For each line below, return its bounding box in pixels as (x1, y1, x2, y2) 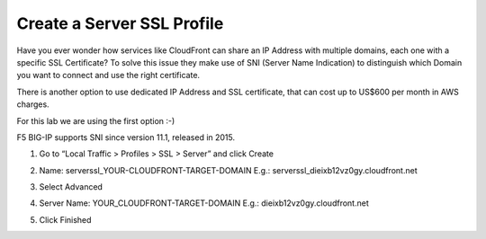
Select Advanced (39, 181, 103, 192)
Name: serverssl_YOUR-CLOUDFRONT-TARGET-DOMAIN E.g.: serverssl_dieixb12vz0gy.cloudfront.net (39, 164, 418, 175)
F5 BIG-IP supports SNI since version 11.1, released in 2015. (16, 131, 236, 143)
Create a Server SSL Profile (16, 13, 224, 33)
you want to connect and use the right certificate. (16, 70, 201, 81)
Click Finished (39, 214, 92, 225)
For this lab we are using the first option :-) (16, 115, 175, 126)
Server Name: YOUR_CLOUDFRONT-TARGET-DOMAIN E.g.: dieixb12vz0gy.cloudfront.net (39, 198, 369, 208)
